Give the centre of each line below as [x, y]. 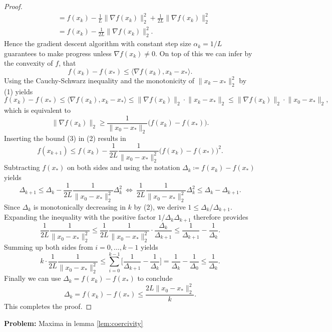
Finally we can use [33, 278]
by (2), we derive [160, 206]
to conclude [155, 278]
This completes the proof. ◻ [48, 306]
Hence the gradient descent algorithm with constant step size [98, 43]
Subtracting [22, 167]
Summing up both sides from [49, 246]
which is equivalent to [38, 110]
